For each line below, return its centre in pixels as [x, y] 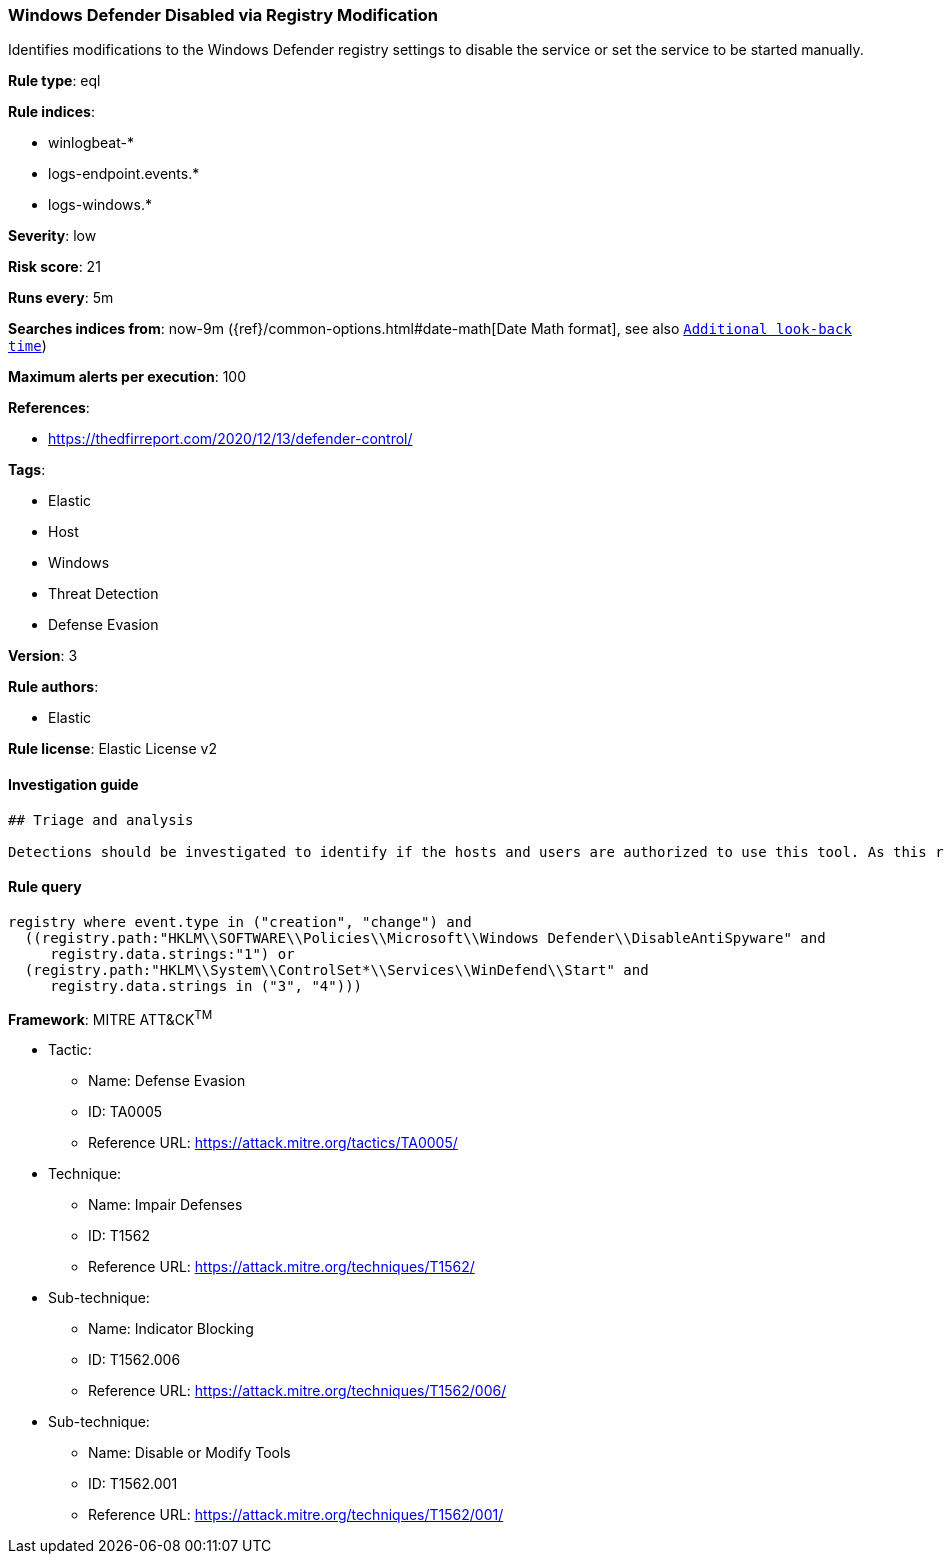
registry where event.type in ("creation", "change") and [240, 921]
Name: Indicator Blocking [171, 1329]
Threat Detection [103, 594]
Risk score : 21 [54, 267]
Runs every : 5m [61, 298]
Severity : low [52, 236]
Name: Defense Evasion [167, 1081]
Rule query [45, 887]
